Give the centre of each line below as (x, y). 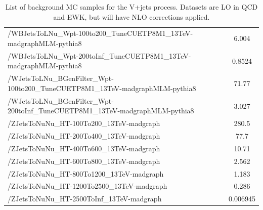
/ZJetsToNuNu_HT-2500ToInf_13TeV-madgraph (85, 199)
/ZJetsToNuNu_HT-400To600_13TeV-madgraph (84, 148)
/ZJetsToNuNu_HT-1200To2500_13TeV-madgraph (87, 186)
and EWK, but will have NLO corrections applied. (131, 16)
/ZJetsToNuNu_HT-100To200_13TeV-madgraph (84, 123)
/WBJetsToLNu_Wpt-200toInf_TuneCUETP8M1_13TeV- (99, 55)
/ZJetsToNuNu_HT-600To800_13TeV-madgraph (84, 161)
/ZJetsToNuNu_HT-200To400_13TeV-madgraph (84, 136)
